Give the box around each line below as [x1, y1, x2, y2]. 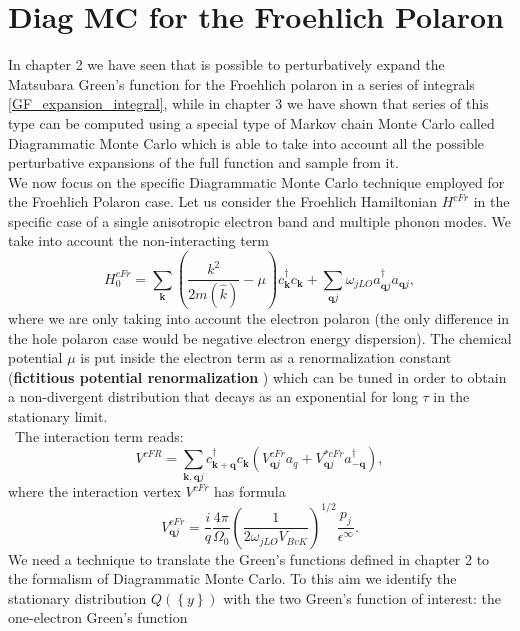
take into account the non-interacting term [8, 230, 270, 251]
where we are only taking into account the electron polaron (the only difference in [8, 308, 510, 328]
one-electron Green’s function [8, 607, 188, 628]
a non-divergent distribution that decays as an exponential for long [8, 386, 418, 407]
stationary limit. [8, 405, 108, 426]
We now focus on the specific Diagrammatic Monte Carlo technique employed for [8, 171, 505, 192]
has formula [214, 481, 286, 502]
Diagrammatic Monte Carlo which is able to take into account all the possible [8, 132, 485, 153]
